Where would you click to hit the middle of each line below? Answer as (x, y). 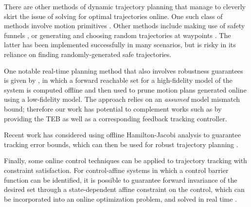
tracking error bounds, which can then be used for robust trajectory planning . (121, 144)
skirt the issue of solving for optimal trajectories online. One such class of (113, 16)
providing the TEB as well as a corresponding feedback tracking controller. (116, 118)
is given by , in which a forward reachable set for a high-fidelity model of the (118, 80)
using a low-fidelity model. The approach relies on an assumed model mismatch (122, 99)
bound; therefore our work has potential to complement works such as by (113, 108)
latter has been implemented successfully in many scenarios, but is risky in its (120, 45)
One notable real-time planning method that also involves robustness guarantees (124, 70)
